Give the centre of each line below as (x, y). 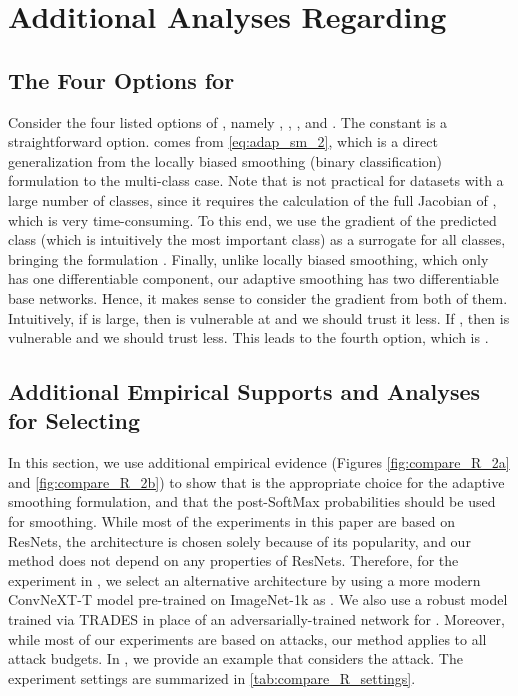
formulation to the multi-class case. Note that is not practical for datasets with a (256, 180)
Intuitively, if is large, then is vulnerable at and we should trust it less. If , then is (259, 317)
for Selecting (74, 420)
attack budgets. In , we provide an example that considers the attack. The (235, 658)
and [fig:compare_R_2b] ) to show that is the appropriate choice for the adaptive (256, 481)
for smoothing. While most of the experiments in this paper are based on (231, 521)
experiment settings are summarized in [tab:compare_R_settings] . (212, 677)
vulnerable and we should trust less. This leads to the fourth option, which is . (248, 337)
